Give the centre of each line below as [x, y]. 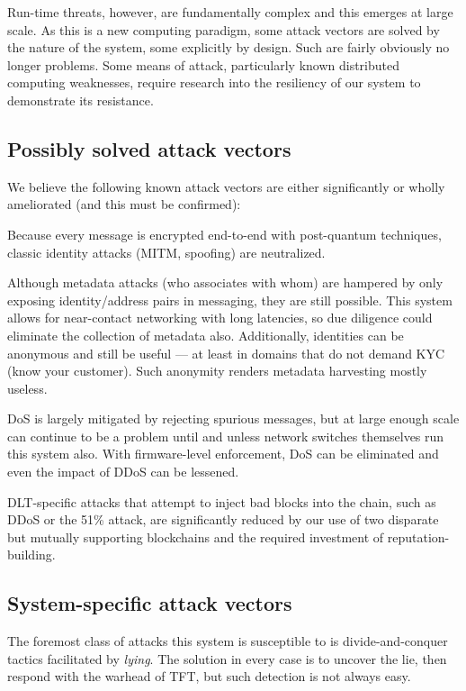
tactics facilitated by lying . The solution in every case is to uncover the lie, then [227, 658]
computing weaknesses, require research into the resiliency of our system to [214, 82]
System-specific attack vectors [150, 603]
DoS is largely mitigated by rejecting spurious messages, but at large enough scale [233, 418]
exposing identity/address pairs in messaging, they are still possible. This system [230, 300]
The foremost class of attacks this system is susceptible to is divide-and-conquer [228, 641]
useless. [27, 388]
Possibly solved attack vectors [149, 148]
